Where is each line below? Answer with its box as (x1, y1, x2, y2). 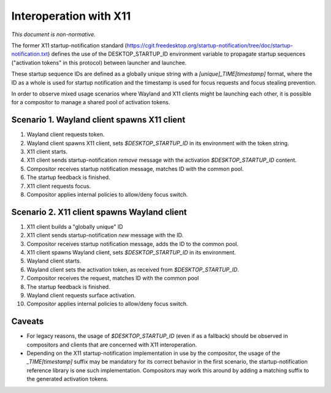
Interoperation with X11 (11, 9, 131, 23)
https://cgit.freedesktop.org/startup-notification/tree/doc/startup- (126, 42, 294, 49)
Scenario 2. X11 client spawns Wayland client (11, 207, 187, 217)
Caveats (11, 316, 44, 327)
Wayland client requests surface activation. (26, 291, 136, 299)
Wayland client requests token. (26, 131, 105, 138)
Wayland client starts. (26, 258, 82, 265)
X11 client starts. (26, 148, 67, 155)
